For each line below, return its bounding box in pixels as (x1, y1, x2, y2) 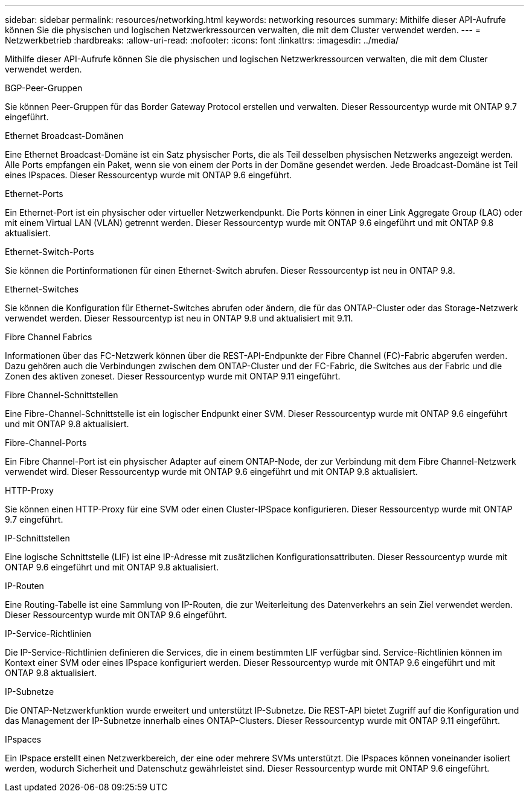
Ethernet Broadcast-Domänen (5, 131, 124, 141)
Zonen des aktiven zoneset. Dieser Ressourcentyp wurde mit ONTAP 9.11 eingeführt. (5, 371, 341, 381)
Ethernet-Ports (5, 189, 63, 199)
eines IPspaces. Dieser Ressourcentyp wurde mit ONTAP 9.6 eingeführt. (5, 170, 292, 180)
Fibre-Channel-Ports (5, 437, 87, 448)
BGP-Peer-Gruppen (5, 83, 83, 93)
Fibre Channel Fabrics (5, 332, 92, 342)
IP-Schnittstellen (5, 533, 70, 543)
